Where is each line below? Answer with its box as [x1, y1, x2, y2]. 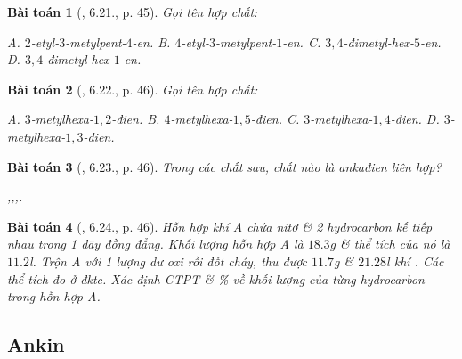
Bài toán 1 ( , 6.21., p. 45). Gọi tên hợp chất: [7, 3, 258, 20]
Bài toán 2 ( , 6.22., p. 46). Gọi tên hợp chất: [7, 79, 258, 98]
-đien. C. [250, 110, 300, 128]
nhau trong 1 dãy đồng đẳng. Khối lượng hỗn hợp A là [7, 234, 304, 253]
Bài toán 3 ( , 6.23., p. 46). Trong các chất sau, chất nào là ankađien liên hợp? [7, 157, 442, 175]
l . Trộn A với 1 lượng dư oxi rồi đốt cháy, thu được [28, 251, 308, 270]
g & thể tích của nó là [329, 234, 450, 253]
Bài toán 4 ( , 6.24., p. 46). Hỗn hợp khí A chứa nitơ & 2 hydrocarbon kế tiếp [7, 216, 433, 235]
